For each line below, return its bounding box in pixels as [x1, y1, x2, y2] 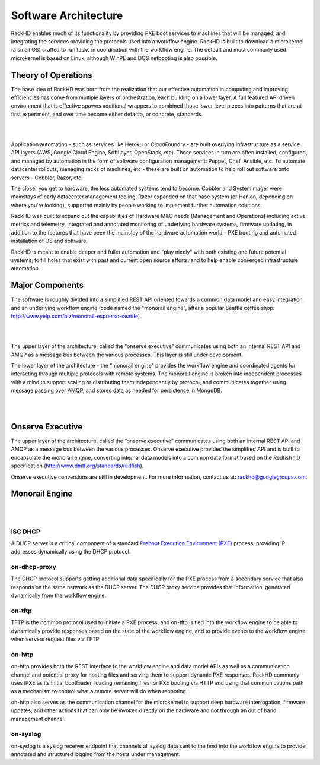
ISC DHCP [11, 527, 41, 536]
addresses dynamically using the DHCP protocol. [11, 548, 131, 555]
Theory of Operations [11, 70, 92, 80]
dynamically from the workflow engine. [11, 592, 107, 599]
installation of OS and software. [11, 238, 88, 245]
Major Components [11, 280, 84, 290]
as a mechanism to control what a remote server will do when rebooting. [11, 688, 188, 695]
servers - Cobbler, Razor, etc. [11, 174, 83, 181]
